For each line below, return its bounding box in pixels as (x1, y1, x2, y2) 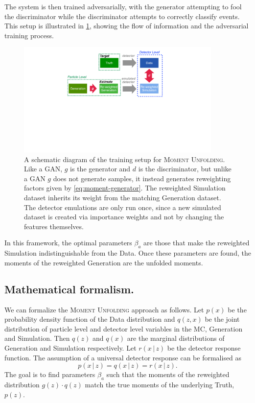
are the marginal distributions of (127, 333, 225, 343)
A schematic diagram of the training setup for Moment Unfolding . (24, 154, 225, 164)
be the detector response (167, 342, 241, 353)
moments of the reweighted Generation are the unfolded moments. (4, 257, 203, 267)
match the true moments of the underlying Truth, (85, 379, 234, 389)
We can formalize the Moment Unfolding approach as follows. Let (4, 304, 204, 314)
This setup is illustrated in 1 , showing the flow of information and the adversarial (4, 21, 249, 31)
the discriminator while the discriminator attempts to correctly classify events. (4, 11, 240, 21)
